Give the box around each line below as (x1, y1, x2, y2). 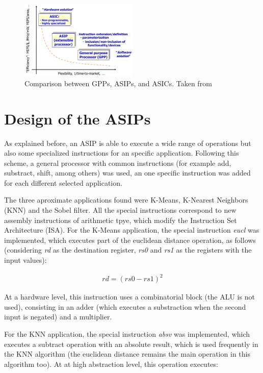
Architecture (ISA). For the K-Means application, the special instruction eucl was (4, 225, 259, 235)
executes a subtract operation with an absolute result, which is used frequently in (4, 338, 258, 349)
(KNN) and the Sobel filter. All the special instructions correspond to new (4, 205, 236, 215)
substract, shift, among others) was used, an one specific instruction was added (4, 167, 251, 178)
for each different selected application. (4, 177, 122, 188)
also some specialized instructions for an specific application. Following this (4, 147, 239, 158)
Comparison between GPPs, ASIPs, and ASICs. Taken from (24, 78, 212, 88)
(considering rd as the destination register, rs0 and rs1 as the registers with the (4, 244, 252, 255)
